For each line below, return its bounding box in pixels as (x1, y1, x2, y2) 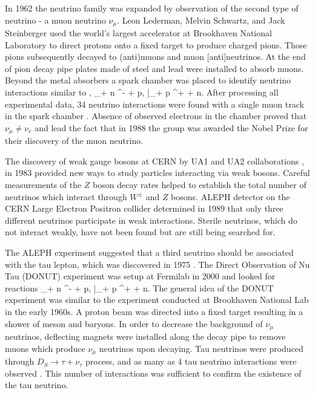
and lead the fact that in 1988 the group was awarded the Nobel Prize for (35, 121, 308, 134)
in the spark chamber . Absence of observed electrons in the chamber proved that (5, 109, 307, 122)
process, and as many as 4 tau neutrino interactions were (85, 355, 297, 368)
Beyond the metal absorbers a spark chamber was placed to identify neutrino (5, 74, 291, 86)
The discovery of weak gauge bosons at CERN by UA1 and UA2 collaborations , (5, 154, 304, 167)
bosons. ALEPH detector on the (171, 190, 290, 203)
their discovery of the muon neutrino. (5, 134, 144, 147)
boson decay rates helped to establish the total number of (93, 178, 307, 191)
